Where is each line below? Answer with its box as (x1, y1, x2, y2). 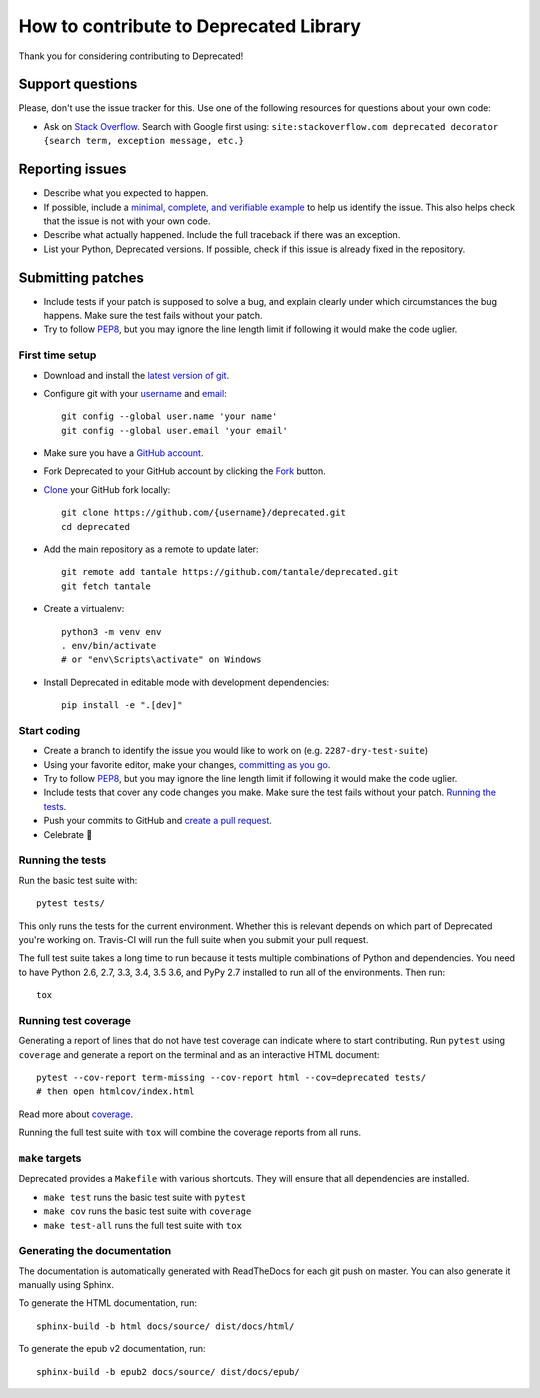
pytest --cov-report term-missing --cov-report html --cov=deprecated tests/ (36, 1072, 427, 1084)
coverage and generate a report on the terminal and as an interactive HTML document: (18, 1048, 380, 1060)
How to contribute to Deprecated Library (18, 15, 362, 37)
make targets (18, 1151, 82, 1165)
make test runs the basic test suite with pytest (43, 1191, 247, 1203)
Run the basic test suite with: (18, 874, 138, 886)
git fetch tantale (61, 580, 152, 592)
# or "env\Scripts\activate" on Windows (61, 654, 262, 665)
